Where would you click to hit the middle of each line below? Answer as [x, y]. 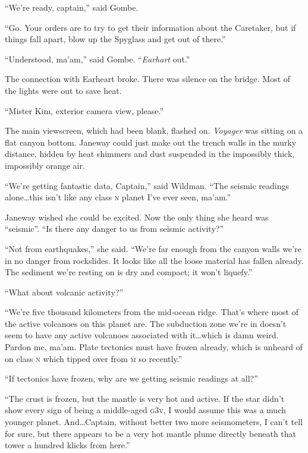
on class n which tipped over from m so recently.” [94, 358]
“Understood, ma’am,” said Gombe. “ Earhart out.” [98, 59]
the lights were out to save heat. [63, 90]
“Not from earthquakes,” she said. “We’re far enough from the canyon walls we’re [153, 248]
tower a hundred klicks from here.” [67, 445]
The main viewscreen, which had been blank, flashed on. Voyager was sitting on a [154, 130]
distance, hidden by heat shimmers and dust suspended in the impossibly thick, [150, 154]
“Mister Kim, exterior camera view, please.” [84, 110]
